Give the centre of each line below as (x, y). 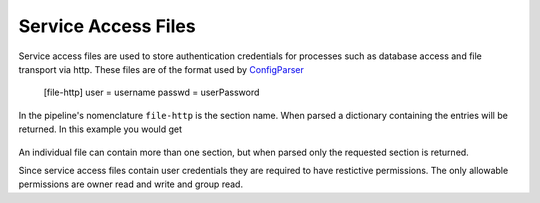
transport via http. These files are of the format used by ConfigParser (161, 69)
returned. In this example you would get (100, 129)
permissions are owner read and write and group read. (131, 184)
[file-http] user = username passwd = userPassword (151, 92)
